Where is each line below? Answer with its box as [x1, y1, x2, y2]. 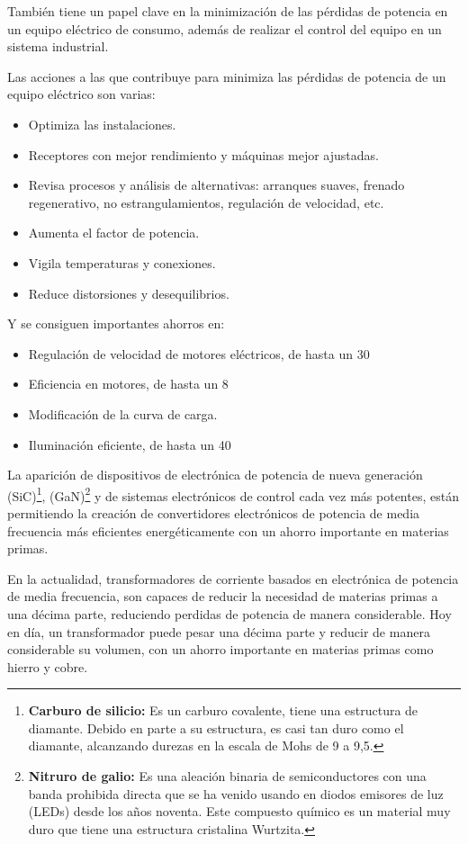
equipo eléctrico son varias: [7, 85, 156, 103]
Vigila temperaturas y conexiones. [28, 253, 216, 272]
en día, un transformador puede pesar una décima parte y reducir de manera [7, 622, 430, 641]
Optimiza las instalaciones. [28, 114, 176, 133]
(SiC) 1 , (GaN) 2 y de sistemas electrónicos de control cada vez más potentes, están [7, 483, 459, 505]
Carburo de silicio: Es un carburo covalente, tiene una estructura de [28, 701, 418, 720]
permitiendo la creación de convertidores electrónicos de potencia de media [7, 503, 420, 522]
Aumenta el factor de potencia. [28, 223, 200, 242]
